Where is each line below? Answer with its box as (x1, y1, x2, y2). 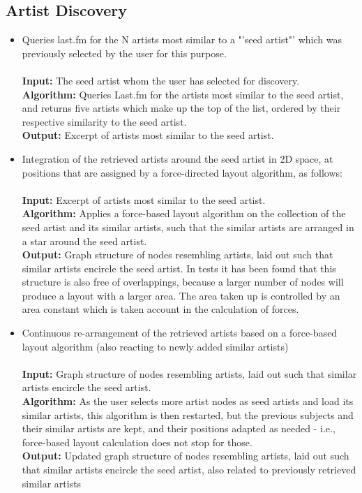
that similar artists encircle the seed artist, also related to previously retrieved (22, 462, 356, 477)
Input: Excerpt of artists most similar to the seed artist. (22, 192, 266, 207)
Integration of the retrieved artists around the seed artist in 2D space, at (22, 151, 333, 165)
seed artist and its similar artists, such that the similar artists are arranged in (22, 219, 354, 234)
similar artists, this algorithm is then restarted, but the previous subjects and (22, 407, 354, 422)
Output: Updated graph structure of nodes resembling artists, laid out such (22, 448, 349, 463)
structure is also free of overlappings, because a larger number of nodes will (22, 274, 344, 289)
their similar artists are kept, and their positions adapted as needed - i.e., (22, 421, 335, 436)
